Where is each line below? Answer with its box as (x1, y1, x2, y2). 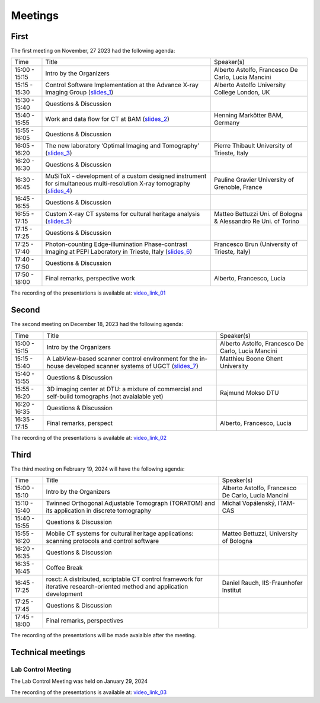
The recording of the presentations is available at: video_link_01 (11, 289, 166, 296)
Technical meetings (11, 647, 86, 657)
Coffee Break (46, 564, 83, 572)
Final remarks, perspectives (46, 616, 124, 625)
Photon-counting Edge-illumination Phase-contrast (45, 240, 188, 248)
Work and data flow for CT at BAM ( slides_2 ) (45, 115, 170, 123)
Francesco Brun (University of (213, 240, 298, 248)
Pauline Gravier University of (213, 175, 295, 184)
